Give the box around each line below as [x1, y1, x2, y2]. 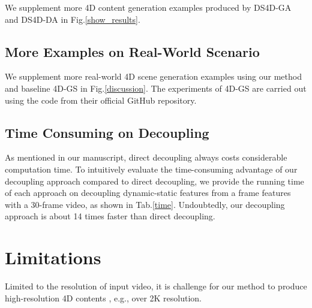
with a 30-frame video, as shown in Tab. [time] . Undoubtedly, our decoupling [5, 198, 285, 210]
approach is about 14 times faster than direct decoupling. [5, 210, 215, 222]
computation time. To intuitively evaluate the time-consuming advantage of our [5, 162, 298, 175]
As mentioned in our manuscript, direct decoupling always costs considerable [5, 151, 287, 164]
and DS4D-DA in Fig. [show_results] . [5, 13, 140, 25]
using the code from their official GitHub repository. [5, 93, 197, 106]
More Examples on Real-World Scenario [5, 42, 260, 61]
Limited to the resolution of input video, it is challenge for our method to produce [5, 280, 307, 292]
